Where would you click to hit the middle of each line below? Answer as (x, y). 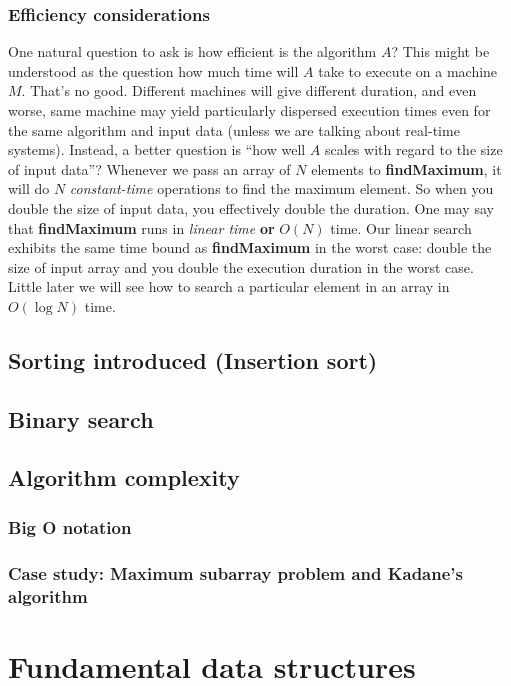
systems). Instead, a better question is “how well (157, 149)
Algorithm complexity (124, 477)
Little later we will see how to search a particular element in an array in (229, 286)
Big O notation (70, 526)
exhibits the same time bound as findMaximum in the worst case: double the (250, 247)
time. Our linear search (401, 227)
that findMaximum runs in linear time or (141, 227)
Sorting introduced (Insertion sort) (193, 359)
